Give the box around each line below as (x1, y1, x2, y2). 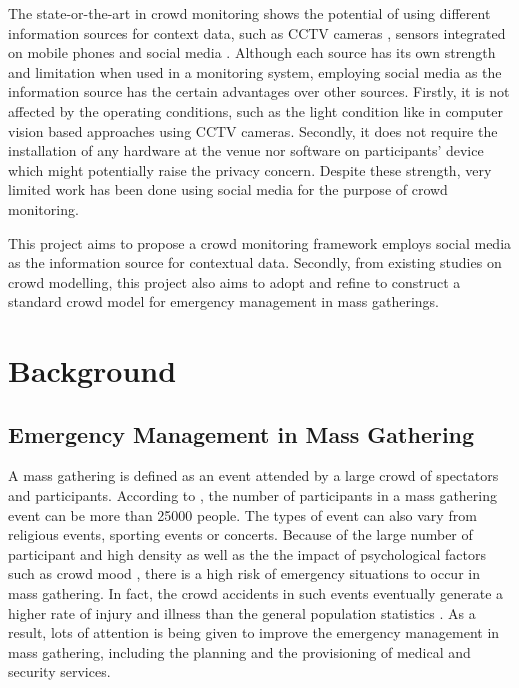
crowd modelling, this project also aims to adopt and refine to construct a (8, 271, 461, 292)
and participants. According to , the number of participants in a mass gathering (8, 485, 497, 506)
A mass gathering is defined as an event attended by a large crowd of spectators (8, 465, 499, 486)
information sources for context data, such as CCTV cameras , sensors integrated (8, 22, 506, 43)
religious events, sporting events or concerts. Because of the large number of (8, 524, 473, 545)
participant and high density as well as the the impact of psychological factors (8, 543, 487, 564)
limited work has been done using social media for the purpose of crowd (8, 179, 448, 200)
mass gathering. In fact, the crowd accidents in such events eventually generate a (8, 583, 504, 604)
